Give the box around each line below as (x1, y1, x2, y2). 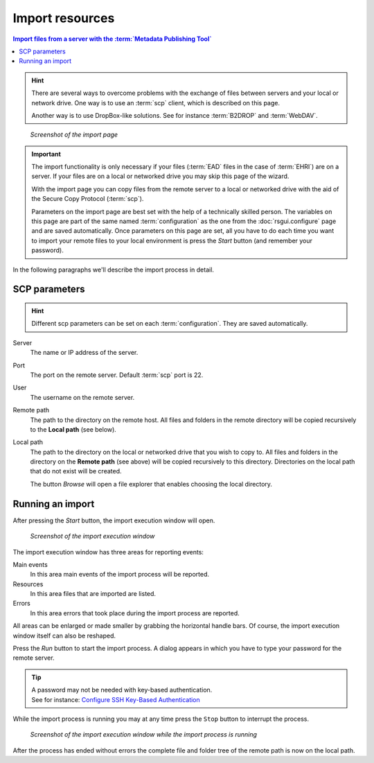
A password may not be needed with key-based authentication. (31, 686, 213, 694)
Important (31, 150, 62, 158)
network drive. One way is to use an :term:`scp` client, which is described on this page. (31, 98, 280, 107)
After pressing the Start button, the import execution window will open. (12, 516, 215, 525)
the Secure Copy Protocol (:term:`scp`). (31, 195, 144, 203)
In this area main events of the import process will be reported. (30, 570, 210, 579)
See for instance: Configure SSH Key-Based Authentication (31, 695, 200, 703)
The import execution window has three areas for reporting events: (12, 547, 204, 556)
